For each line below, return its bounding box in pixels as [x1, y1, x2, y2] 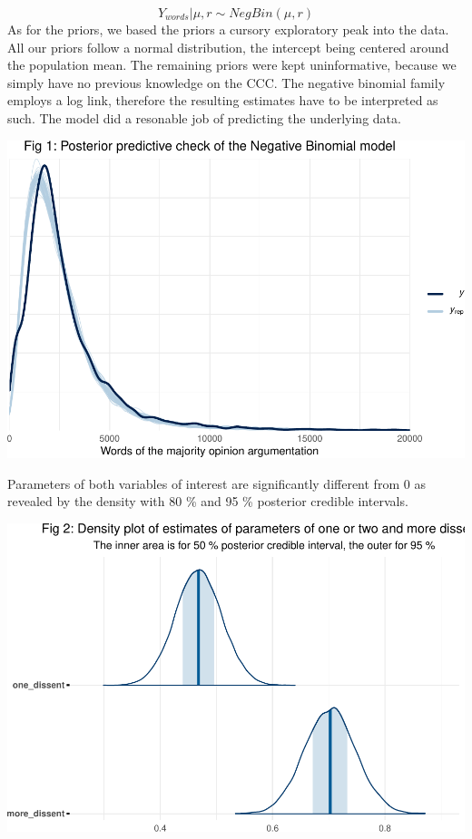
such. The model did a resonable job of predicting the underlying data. [7, 108, 401, 127]
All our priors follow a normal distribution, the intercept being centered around [7, 37, 449, 56]
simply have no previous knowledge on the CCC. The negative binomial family [7, 73, 446, 92]
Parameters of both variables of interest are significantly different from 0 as [7, 473, 426, 493]
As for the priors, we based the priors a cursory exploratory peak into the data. [7, 20, 449, 38]
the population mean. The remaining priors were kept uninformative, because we [7, 55, 457, 74]
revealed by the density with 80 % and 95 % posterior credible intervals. [7, 492, 408, 511]
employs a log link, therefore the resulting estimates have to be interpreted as [7, 91, 438, 110]
